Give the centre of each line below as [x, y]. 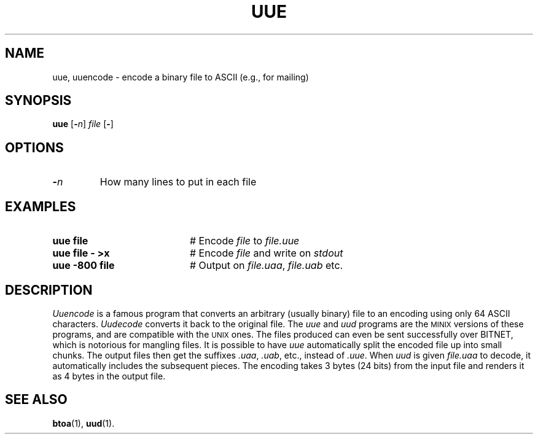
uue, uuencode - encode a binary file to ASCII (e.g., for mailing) [181, 77]
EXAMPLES [41, 206]
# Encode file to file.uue [244, 241]
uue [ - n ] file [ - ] [83, 124]
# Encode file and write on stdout [266, 253]
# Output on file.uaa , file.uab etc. [266, 266]
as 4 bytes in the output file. [109, 376]
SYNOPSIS [38, 101]
